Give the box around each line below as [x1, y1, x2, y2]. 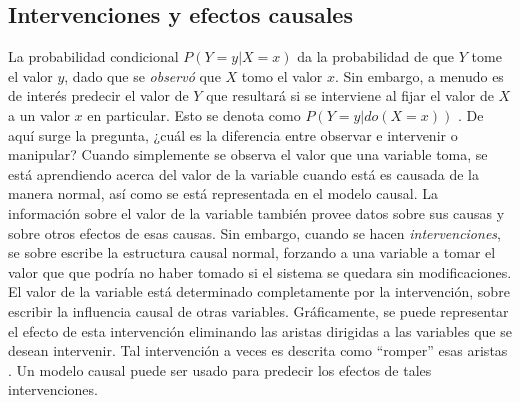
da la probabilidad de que [297, 46, 455, 67]
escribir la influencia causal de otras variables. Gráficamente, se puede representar [8, 300, 509, 321]
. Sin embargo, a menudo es [334, 65, 504, 86]
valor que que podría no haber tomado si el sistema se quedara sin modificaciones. [8, 261, 512, 282]
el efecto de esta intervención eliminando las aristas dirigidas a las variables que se [8, 320, 512, 341]
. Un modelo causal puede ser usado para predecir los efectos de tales [8, 359, 432, 380]
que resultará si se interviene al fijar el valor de [206, 85, 494, 106]
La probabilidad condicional [8, 46, 179, 67]
